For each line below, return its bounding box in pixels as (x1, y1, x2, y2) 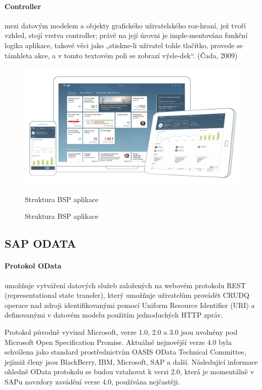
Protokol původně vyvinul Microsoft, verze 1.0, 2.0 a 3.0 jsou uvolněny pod (5, 327, 238, 337)
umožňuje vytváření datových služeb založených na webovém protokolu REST (5, 280, 246, 290)
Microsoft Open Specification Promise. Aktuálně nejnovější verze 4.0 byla (5, 336, 232, 347)
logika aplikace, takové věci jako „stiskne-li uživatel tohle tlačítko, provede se (5, 40, 243, 50)
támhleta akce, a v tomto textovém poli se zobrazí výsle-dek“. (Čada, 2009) (5, 50, 238, 60)
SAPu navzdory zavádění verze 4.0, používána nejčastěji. (5, 376, 180, 386)
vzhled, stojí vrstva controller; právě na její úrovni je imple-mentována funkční (5, 30, 248, 41)
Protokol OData (5, 260, 62, 271)
